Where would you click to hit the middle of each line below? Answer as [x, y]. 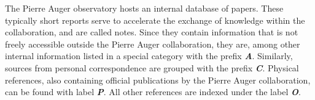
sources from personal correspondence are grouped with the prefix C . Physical [152, 67]
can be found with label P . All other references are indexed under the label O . [153, 92]
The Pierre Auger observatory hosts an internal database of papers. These [144, 8]
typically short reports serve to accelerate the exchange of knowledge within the [155, 20]
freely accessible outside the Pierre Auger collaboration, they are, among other [153, 44]
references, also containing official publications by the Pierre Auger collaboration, [158, 80]
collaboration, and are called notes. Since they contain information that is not [152, 32]
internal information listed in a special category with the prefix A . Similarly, [149, 56]
